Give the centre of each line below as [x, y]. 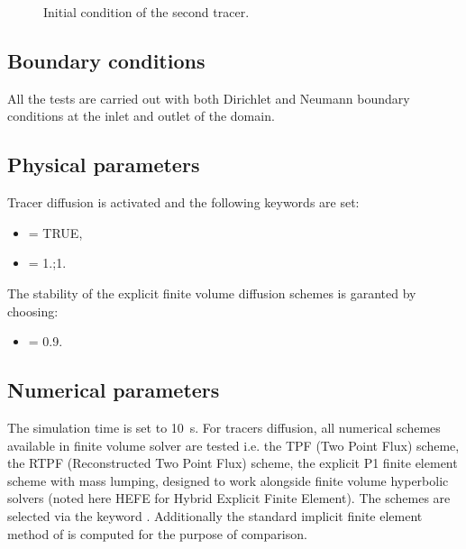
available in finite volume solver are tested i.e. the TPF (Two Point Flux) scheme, [233, 445]
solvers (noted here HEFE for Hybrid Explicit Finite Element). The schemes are [229, 498]
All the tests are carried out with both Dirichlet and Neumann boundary [209, 98]
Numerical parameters [114, 390]
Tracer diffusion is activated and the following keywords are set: [183, 202]
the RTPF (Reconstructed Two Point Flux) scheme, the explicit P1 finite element [233, 463]
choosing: [33, 311]
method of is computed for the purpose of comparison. [157, 533]
